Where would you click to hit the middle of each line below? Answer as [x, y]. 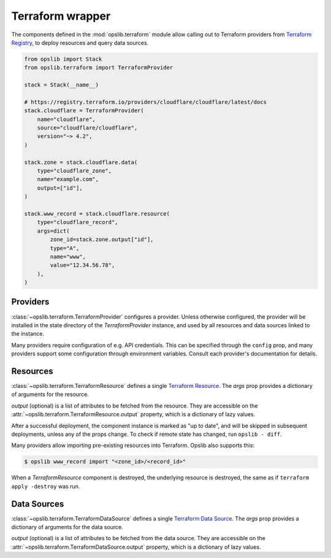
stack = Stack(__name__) [62, 85]
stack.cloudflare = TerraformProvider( [84, 111]
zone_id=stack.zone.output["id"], [102, 240]
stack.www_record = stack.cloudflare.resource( [97, 214]
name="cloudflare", [67, 119]
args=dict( [53, 231]
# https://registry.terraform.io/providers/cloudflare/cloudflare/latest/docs [145, 102]
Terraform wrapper [61, 16]
